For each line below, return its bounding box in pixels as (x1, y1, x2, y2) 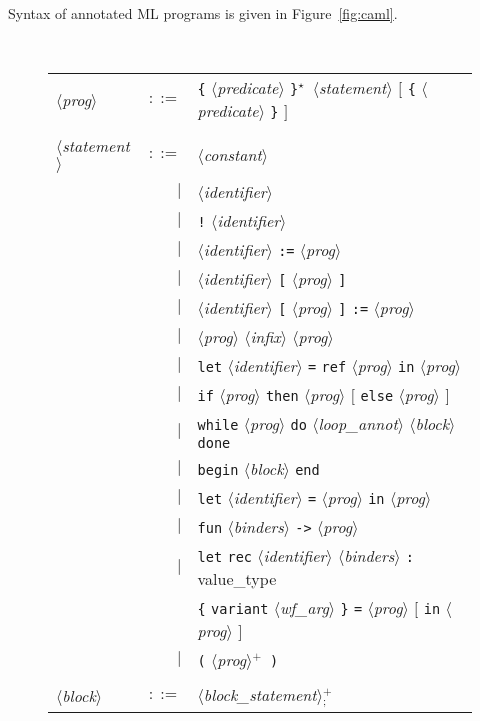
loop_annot (318, 412, 398, 436)
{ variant (197, 601, 269, 618)
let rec (197, 549, 253, 566)
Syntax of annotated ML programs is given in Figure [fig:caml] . (8, 3, 398, 23)
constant (203, 142, 262, 166)
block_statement (203, 683, 317, 707)
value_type (197, 567, 277, 591)
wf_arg (279, 596, 329, 620)
